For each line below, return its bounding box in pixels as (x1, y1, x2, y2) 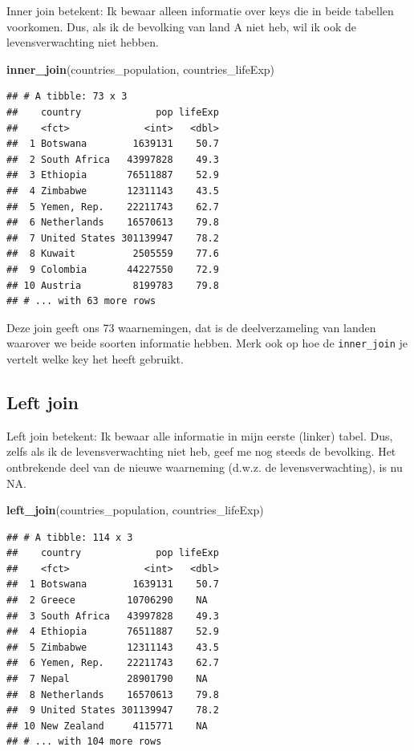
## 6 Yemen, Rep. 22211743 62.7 (6, 657, 219, 669)
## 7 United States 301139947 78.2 (6, 232, 219, 244)
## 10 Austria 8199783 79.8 (6, 279, 219, 291)
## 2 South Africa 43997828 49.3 (6, 153, 219, 165)
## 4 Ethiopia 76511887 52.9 (6, 626, 219, 638)
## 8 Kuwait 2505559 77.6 (6, 248, 219, 260)
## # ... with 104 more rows (6, 736, 162, 748)
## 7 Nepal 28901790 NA (6, 673, 208, 685)
